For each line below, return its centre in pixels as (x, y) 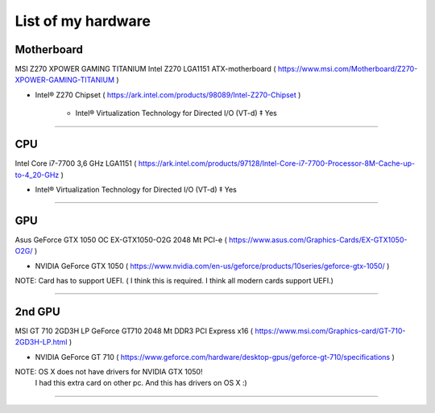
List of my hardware (83, 21)
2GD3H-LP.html (41, 342)
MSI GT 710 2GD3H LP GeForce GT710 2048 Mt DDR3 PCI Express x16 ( (134, 331)
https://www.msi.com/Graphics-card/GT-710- (330, 331)
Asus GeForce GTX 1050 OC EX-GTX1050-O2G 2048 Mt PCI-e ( (121, 240)
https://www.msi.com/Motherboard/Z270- (348, 69)
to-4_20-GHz (37, 175)
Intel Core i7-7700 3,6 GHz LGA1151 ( (76, 163)
